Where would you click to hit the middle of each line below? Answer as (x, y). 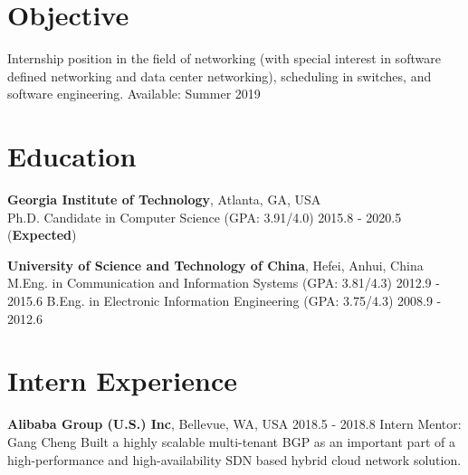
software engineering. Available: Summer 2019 (134, 94)
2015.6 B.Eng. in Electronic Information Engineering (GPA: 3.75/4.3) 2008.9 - (224, 300)
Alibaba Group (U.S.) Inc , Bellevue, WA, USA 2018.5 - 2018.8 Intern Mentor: (234, 424)
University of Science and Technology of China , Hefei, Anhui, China (215, 265)
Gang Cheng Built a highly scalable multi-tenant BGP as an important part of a (231, 441)
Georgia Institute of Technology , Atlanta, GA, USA (164, 199)
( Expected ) (42, 235)
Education (72, 156)
